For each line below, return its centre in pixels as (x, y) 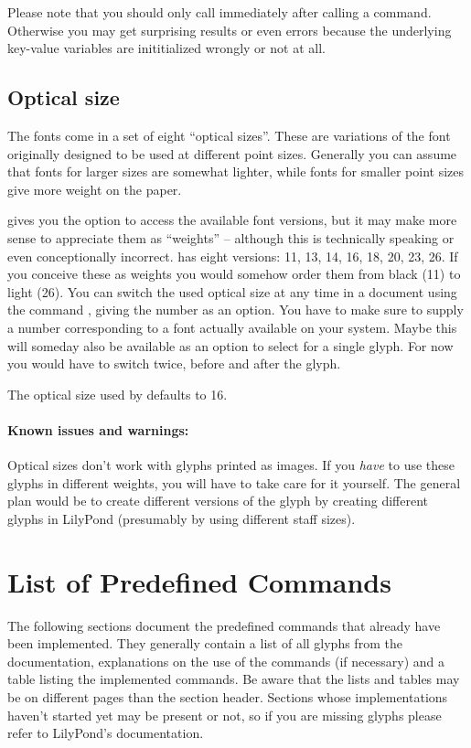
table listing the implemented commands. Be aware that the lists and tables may (234, 679)
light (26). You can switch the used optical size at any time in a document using (232, 291)
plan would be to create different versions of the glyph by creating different (218, 501)
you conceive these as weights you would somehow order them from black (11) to (234, 274)
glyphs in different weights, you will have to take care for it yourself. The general (234, 482)
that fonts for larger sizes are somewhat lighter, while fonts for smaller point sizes (236, 171)
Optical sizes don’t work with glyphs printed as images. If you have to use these (231, 465)
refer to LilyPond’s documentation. (106, 733)
